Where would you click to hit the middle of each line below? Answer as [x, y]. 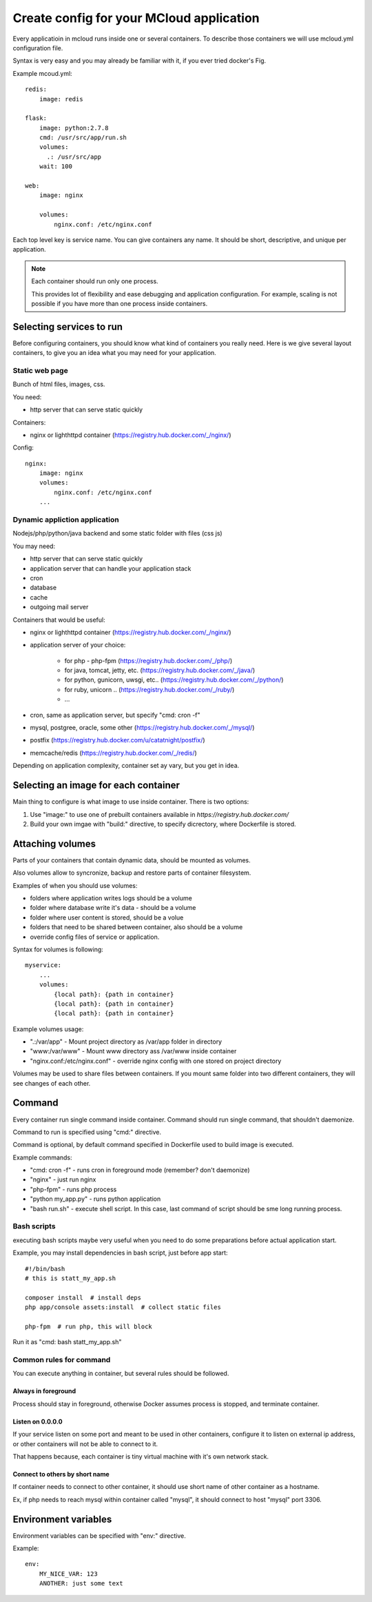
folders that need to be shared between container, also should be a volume [136, 927]
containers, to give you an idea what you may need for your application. [114, 353]
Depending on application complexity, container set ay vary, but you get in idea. [126, 766]
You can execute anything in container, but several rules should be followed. [121, 1373]
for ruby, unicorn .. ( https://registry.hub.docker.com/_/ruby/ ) [149, 689]
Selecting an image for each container [96, 785]
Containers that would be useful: [59, 620]
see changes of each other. [52, 1083]
